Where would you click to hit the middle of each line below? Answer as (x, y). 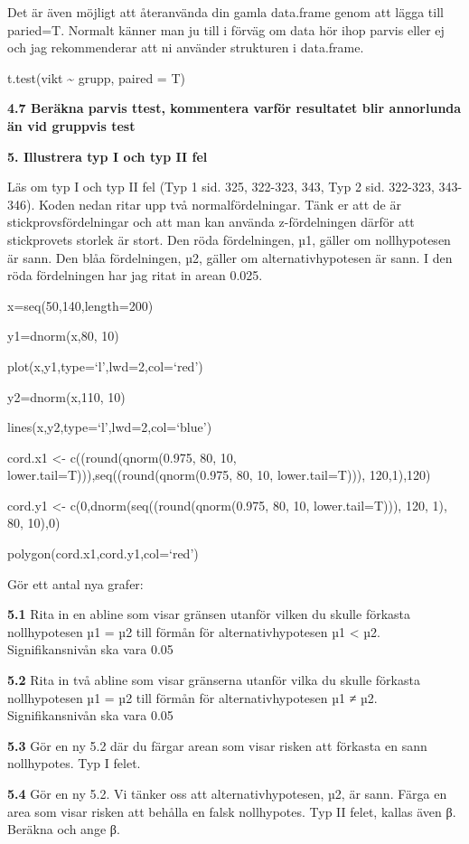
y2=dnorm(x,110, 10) (66, 396)
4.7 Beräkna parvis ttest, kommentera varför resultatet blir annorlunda (234, 108)
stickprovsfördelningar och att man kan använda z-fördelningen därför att (211, 222)
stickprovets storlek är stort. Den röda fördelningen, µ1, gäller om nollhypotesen (229, 239)
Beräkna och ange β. (64, 829)
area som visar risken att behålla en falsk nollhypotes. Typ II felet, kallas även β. (232, 811)
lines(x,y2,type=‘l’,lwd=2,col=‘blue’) (110, 427)
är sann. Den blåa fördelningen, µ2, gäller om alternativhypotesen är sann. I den (230, 257)
